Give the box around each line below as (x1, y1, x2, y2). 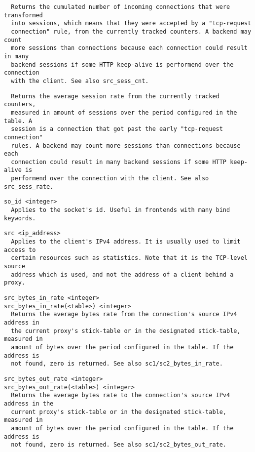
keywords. (4, 214, 36, 222)
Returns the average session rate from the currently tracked (11, 92, 219, 100)
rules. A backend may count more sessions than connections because (11, 142, 241, 149)
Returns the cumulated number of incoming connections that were (11, 3, 230, 10)
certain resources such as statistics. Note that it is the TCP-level (11, 254, 248, 262)
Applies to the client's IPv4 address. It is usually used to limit (11, 238, 241, 246)
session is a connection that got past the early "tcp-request (11, 125, 223, 133)
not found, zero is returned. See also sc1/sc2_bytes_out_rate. (11, 441, 227, 449)
